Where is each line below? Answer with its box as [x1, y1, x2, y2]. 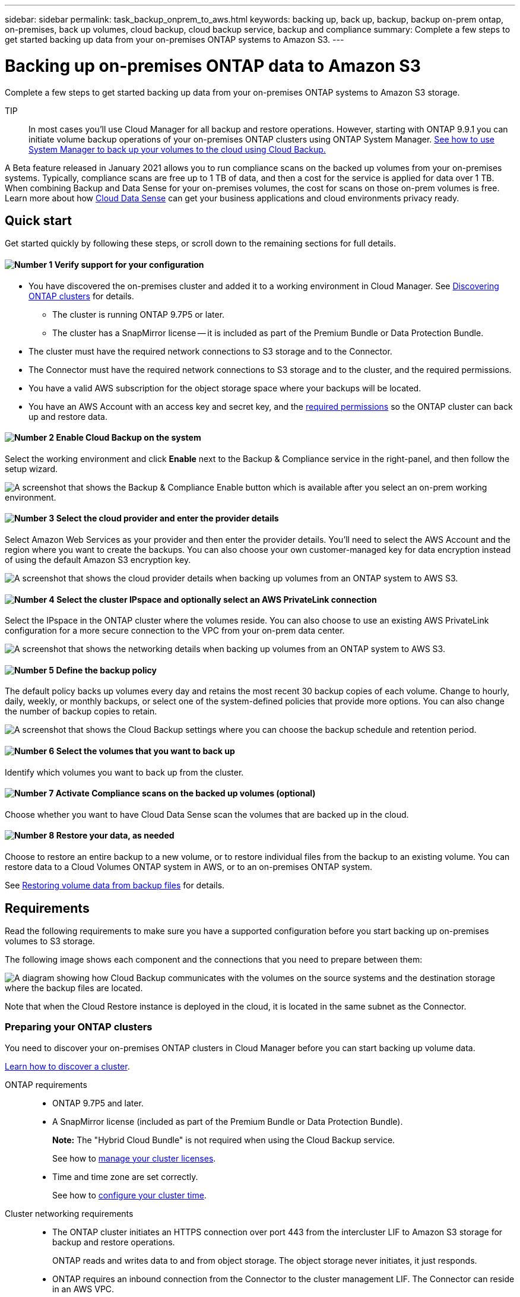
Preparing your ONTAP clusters [5, 1021, 153, 1033]
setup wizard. [5, 463, 58, 474]
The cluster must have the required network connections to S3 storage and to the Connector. [28, 346, 392, 356]
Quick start [5, 213, 72, 228]
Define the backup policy [56, 665, 157, 675]
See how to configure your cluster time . [52, 1190, 207, 1200]
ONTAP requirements [5, 1079, 87, 1090]
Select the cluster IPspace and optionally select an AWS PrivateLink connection [56, 594, 377, 605]
